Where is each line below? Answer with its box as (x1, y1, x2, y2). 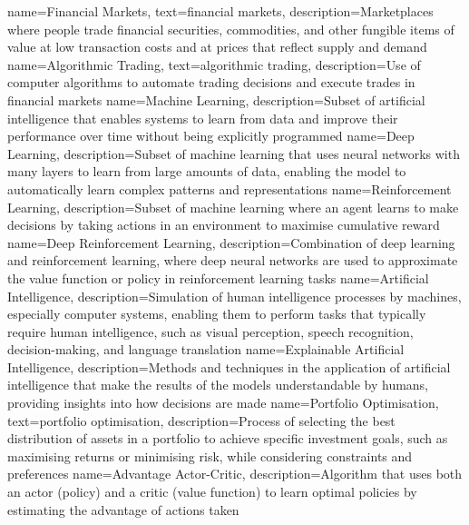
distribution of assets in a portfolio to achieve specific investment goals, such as (7, 429, 448, 448)
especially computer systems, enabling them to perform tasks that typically (7, 304, 426, 323)
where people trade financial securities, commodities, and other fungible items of (7, 19, 454, 38)
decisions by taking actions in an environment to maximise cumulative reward (7, 215, 440, 234)
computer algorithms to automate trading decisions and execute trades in (7, 73, 415, 92)
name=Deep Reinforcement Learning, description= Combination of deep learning (7, 233, 455, 252)
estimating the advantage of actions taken (7, 500, 239, 519)
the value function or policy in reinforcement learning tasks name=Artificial (7, 268, 429, 287)
